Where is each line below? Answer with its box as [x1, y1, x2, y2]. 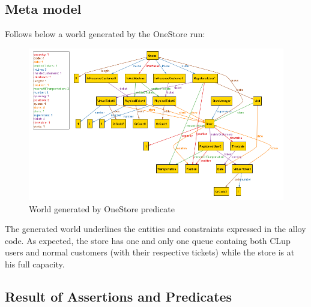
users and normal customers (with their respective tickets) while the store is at [5, 246, 295, 258]
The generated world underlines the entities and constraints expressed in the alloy [5, 222, 306, 235]
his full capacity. [5, 257, 65, 270]
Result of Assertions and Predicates [5, 287, 232, 305]
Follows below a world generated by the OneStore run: [5, 28, 205, 40]
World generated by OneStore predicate [29, 202, 175, 215]
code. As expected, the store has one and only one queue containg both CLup [5, 234, 291, 246]
